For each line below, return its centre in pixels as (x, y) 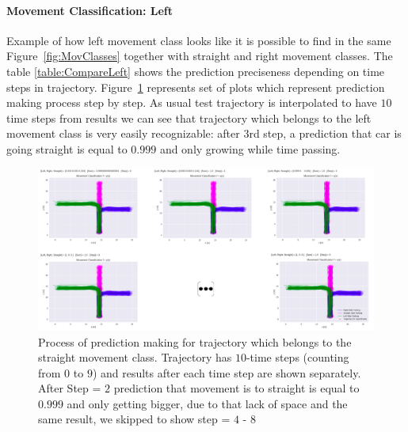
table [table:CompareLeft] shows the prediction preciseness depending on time (196, 71)
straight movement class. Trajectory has (135, 357)
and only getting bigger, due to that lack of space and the (207, 403)
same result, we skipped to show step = (134, 419)
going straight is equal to (67, 148)
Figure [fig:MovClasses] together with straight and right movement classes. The (200, 56)
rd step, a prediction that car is (325, 133)
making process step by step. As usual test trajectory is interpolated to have (192, 102)
